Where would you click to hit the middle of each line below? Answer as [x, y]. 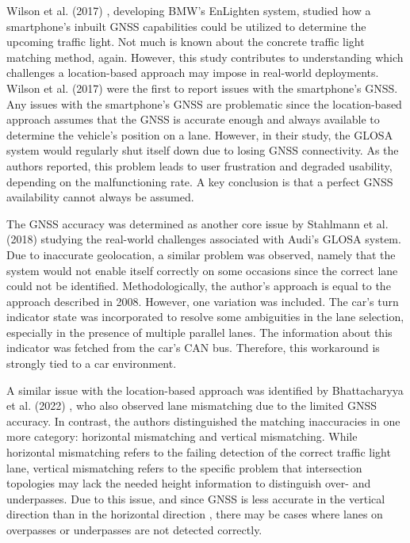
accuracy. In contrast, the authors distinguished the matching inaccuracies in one [203, 421]
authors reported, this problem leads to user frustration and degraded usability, [199, 165]
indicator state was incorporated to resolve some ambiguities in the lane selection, [205, 317]
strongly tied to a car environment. [92, 363]
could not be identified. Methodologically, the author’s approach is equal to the [199, 286]
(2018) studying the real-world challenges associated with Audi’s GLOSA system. [204, 239]
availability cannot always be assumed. [100, 197]
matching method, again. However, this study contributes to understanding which [205, 57]
